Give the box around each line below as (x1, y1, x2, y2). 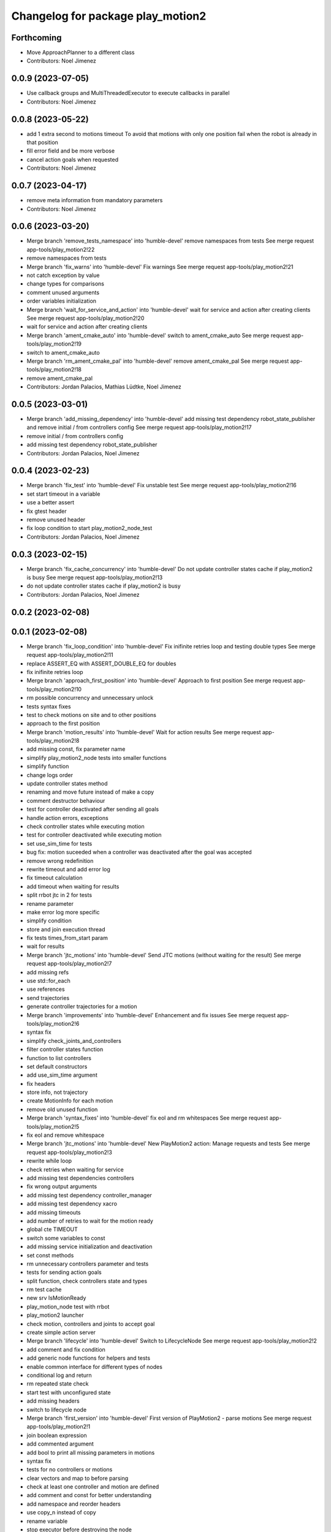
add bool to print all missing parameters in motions (26, 1449, 155, 1456)
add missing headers (26, 1397, 80, 1405)
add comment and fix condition (26, 1346, 105, 1353)
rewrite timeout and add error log (26, 865, 110, 873)
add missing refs (26, 968, 69, 976)
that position (26, 138, 58, 146)
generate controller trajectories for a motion (26, 1003, 137, 1011)
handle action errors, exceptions (26, 814, 108, 821)
